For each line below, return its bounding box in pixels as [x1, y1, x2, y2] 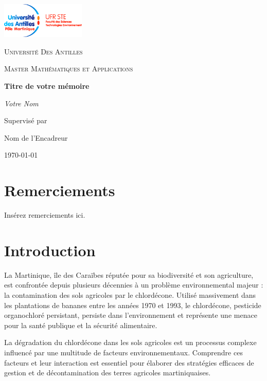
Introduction [4, 239, 96, 260]
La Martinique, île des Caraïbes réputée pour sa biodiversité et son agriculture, [4, 269, 254, 280]
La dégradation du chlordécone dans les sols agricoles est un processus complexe [4, 337, 257, 348]
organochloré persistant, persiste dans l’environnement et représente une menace [4, 310, 257, 320]
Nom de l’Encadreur [4, 132, 68, 143]
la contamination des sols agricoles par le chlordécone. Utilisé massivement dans [4, 290, 256, 300]
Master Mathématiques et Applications [4, 63, 133, 74]
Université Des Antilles [4, 46, 83, 56]
